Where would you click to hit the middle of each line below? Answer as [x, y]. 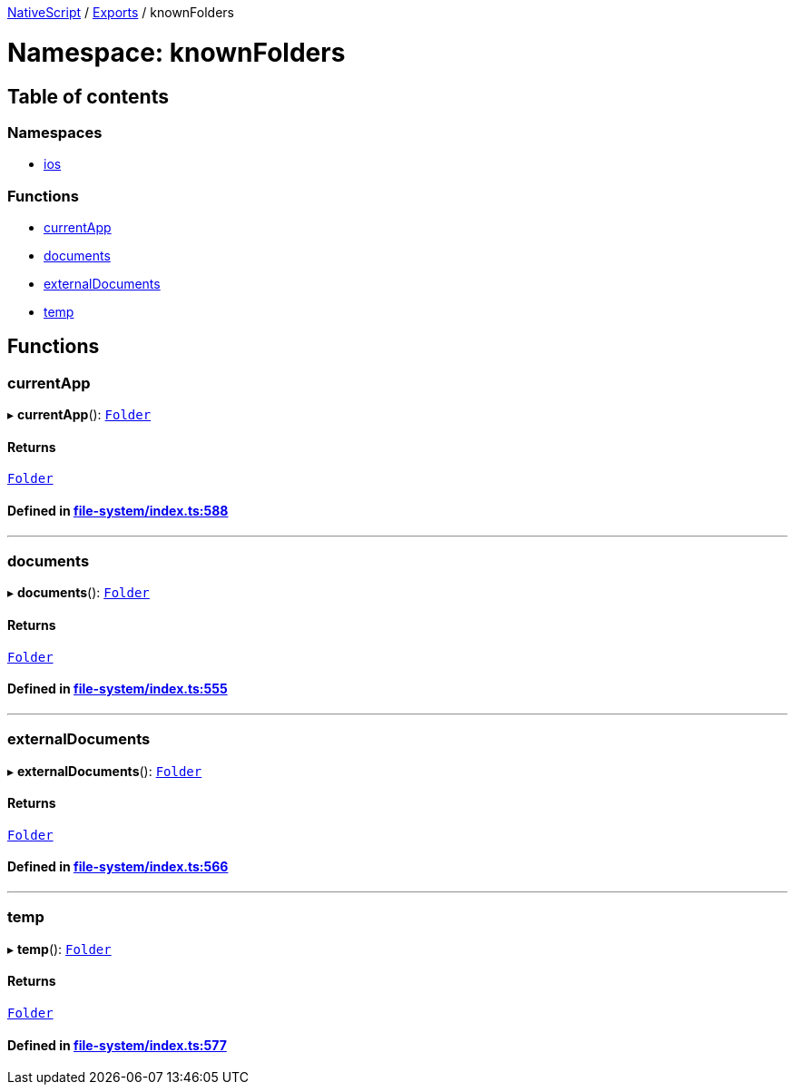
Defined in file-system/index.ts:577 [117, 1045]
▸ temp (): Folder [59, 949]
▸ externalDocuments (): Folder [105, 771]
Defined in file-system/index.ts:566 [118, 867]
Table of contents [88, 96]
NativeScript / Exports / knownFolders [121, 12]
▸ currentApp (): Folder [79, 415]
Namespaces [55, 132]
